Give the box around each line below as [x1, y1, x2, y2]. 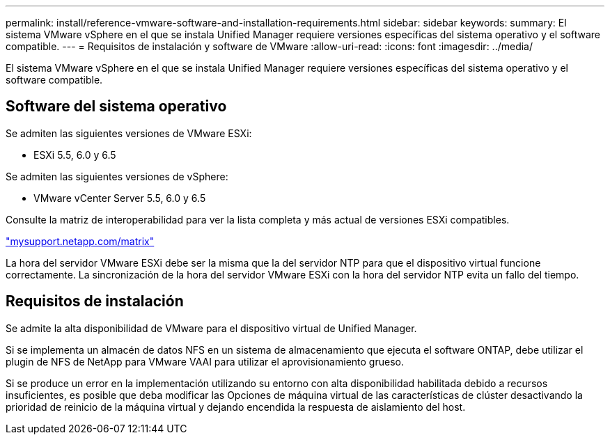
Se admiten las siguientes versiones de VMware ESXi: [6, 127, 252, 139]
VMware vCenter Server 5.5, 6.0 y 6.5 [33, 191, 206, 204]
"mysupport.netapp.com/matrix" [6, 235, 155, 247]
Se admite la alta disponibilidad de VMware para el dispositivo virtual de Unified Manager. [6, 322, 417, 334]
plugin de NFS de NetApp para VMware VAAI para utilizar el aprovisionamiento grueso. [6, 355, 404, 368]
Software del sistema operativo [6, 97, 227, 116]
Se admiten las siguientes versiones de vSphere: [6, 170, 228, 182]
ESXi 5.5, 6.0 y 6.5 [33, 148, 116, 161]
